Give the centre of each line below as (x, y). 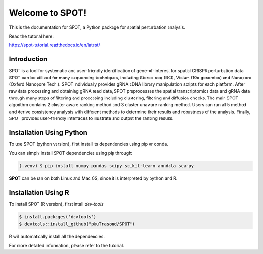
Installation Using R (39, 193)
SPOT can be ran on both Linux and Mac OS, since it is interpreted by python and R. (93, 178)
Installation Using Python (48, 132)
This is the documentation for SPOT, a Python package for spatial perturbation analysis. (97, 27)
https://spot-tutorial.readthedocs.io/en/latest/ (55, 45)
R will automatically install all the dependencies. (57, 236)
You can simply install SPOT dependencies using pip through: (71, 153)
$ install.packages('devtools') (58, 217)
